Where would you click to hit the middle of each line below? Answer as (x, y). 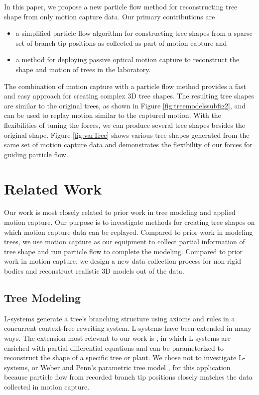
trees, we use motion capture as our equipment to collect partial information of (125, 242)
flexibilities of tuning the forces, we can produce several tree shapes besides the (125, 125)
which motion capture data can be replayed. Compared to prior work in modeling (129, 232)
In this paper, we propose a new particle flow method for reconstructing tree (121, 6)
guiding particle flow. (36, 154)
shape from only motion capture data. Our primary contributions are (110, 16)
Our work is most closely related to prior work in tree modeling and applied (120, 212)
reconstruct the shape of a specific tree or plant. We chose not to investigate (120, 357)
